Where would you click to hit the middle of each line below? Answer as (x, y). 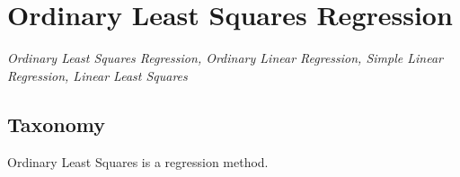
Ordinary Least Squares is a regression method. (138, 161)
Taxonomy (57, 124)
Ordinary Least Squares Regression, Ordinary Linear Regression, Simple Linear (225, 58)
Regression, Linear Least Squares (97, 75)
